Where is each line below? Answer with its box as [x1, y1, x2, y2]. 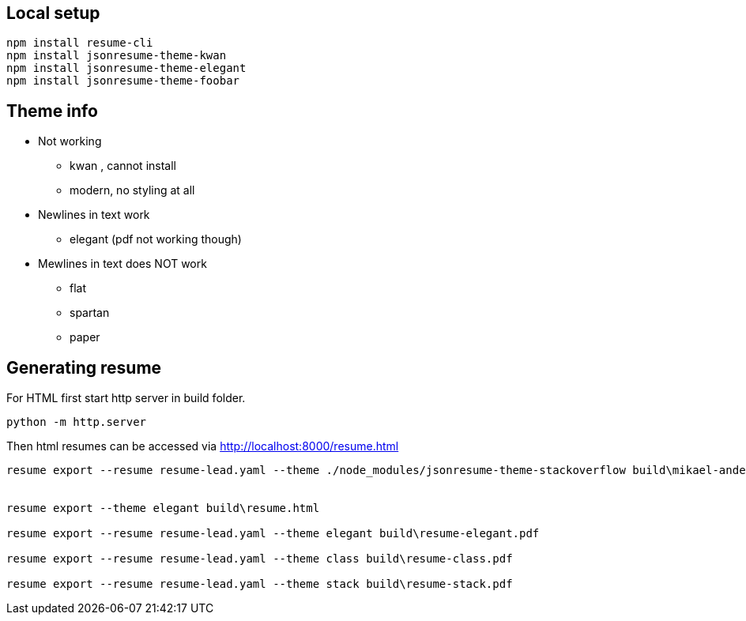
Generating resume [6, 357, 162, 378]
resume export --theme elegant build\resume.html [6, 502, 320, 515]
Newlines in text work [38, 208, 150, 222]
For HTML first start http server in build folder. [6, 391, 246, 405]
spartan [70, 306, 110, 320]
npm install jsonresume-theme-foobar [6, 74, 240, 88]
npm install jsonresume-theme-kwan [6, 49, 227, 62]
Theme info [6, 100, 98, 121]
